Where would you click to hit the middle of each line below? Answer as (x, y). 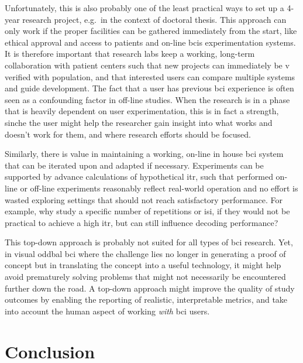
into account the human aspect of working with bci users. (107, 311)
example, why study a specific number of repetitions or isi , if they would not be (147, 211)
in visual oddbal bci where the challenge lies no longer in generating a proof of (145, 253)
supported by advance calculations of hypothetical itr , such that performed (139, 177)
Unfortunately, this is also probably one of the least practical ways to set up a (144, 8)
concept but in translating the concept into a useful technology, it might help (143, 265)
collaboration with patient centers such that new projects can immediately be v (147, 65)
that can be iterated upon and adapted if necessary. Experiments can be (134, 165)
